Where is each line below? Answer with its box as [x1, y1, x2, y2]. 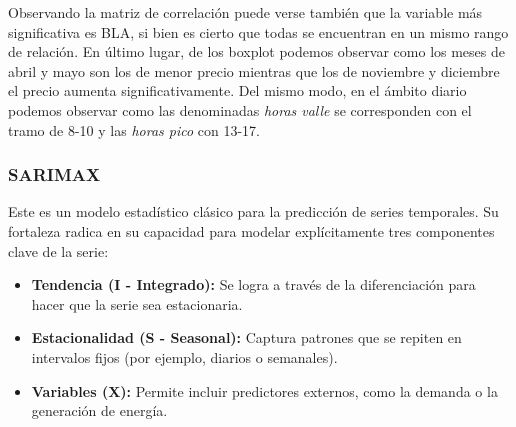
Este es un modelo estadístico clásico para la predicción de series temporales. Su [8, 201, 499, 222]
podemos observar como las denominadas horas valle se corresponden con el [8, 99, 472, 120]
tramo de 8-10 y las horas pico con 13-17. [8, 119, 260, 140]
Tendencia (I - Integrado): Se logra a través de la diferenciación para [31, 274, 476, 295]
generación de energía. [31, 400, 168, 421]
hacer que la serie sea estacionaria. [31, 293, 243, 314]
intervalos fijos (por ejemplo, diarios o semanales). [31, 346, 338, 367]
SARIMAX [8, 162, 101, 187]
